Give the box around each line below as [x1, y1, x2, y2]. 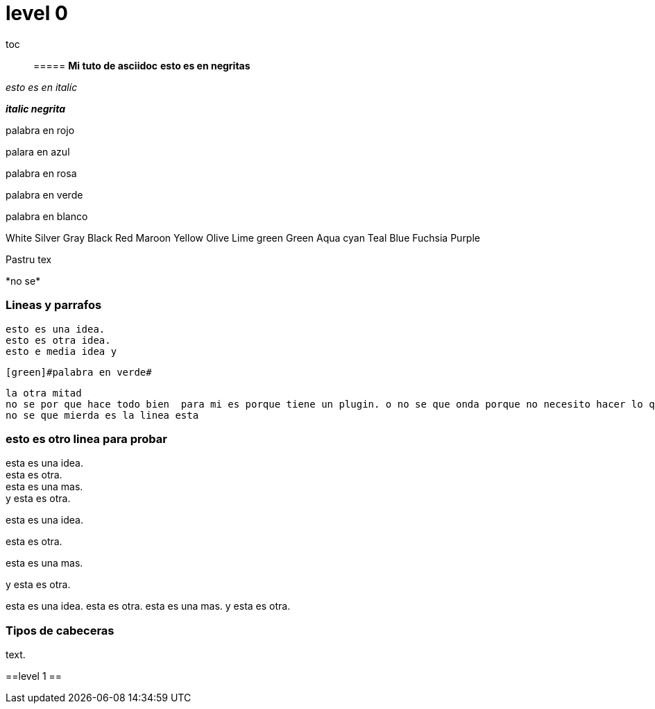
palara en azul [6, 145, 70, 158]
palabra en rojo [6, 124, 75, 136]
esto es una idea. [6, 323, 105, 335]
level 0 [6, 1, 68, 25]
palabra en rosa [6, 167, 77, 179]
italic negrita [6, 102, 66, 115]
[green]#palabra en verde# [6, 366, 152, 378]
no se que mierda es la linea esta [6, 409, 199, 421]
